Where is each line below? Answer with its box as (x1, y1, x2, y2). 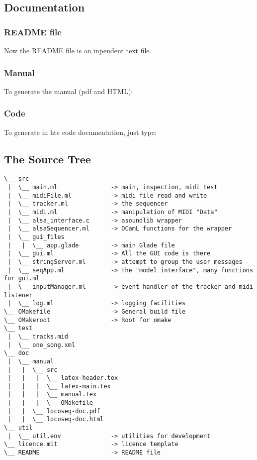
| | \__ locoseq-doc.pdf (7, 407, 100, 415)
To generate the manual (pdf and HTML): (4, 86, 133, 96)
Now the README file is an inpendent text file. (4, 45, 152, 55)
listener (4, 291, 33, 299)
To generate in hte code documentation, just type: (4, 126, 157, 137)
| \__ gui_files (7, 233, 65, 241)
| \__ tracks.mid (7, 333, 68, 340)
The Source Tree (4, 151, 91, 166)
